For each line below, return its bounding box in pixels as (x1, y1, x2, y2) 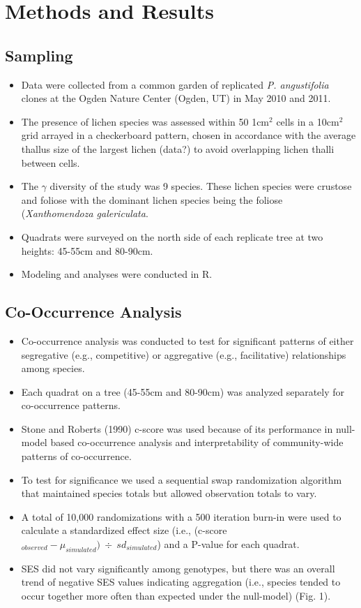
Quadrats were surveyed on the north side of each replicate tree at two (21, 229, 323, 244)
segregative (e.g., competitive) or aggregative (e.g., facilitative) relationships (21, 347, 346, 362)
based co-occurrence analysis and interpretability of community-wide (50, 435, 344, 450)
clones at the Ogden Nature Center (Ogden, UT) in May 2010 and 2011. (21, 91, 331, 105)
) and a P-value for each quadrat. (157, 537, 300, 551)
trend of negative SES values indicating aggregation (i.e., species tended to (21, 574, 341, 589)
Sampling (5, 44, 73, 66)
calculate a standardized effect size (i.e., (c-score (21, 523, 227, 537)
